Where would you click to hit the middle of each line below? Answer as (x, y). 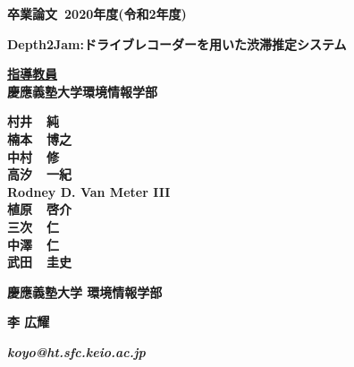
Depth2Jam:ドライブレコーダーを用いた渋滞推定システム (177, 43)
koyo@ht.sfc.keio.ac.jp (76, 351)
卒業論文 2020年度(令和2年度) (97, 13)
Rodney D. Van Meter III (89, 191)
